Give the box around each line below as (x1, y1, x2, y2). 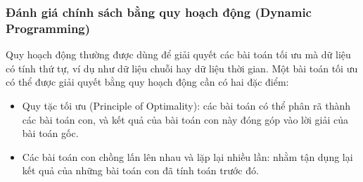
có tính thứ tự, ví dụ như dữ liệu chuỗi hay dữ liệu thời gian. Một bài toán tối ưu (6, 60, 358, 75)
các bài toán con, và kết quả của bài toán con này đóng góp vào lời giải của (22, 112, 348, 126)
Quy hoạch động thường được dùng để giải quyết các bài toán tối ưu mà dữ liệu (6, 47, 351, 62)
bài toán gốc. (22, 126, 79, 141)
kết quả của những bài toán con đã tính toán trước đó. (22, 163, 259, 178)
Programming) (6, 19, 91, 37)
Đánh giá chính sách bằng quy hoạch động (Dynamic (6, 3, 312, 20)
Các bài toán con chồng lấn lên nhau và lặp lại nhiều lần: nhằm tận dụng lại (22, 149, 353, 164)
